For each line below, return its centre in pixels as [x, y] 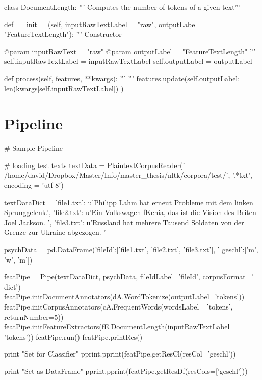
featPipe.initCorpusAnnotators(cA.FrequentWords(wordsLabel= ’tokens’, [119, 306]
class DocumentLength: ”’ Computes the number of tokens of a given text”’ [122, 7]
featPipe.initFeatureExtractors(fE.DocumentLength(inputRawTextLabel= [120, 327]
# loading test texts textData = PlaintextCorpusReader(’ [95, 165]
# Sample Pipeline [33, 148]
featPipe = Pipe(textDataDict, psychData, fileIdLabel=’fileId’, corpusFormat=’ [129, 277]
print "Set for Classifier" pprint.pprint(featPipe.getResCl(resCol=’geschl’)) [120, 354]
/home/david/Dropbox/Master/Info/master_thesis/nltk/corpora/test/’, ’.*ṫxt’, [128, 175]
